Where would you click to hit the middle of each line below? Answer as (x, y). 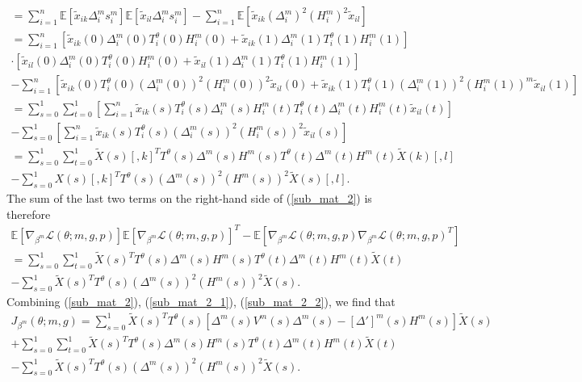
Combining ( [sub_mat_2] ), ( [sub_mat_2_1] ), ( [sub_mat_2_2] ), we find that (201, 302)
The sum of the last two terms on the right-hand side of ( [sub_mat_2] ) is (189, 198)
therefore (29, 214)
